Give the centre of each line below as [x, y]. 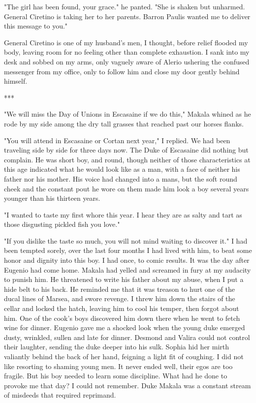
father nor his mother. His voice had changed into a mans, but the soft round [121, 178]
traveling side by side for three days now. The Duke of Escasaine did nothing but [126, 150]
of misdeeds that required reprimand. [60, 395]
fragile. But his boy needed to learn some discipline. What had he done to [116, 376]
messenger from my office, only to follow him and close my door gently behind [122, 71]
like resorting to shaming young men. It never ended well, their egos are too [118, 366]
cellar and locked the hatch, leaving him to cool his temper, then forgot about [122, 308]
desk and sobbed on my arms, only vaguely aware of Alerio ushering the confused [127, 61]
